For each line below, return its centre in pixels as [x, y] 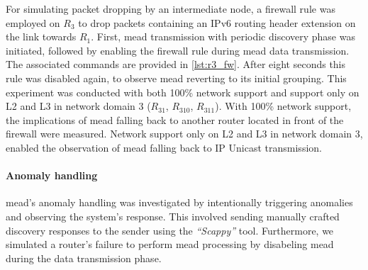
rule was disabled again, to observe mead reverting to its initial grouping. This [176, 78]
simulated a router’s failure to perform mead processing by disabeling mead [170, 244]
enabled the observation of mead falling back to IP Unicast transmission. [164, 147]
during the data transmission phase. [84, 258]
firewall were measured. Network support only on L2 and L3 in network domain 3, [184, 134]
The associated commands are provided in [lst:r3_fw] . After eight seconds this [176, 64]
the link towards [41, 36]
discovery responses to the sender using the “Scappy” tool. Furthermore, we [170, 230]
